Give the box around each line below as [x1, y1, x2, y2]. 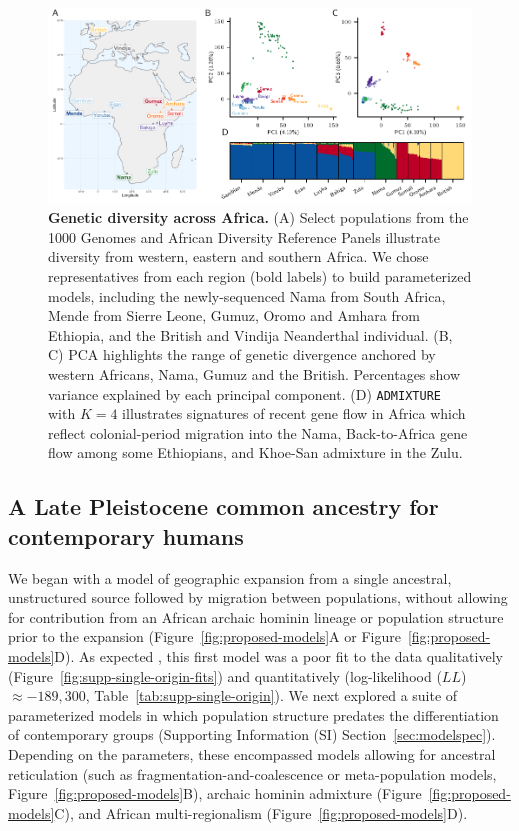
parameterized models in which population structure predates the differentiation [8, 704, 499, 725]
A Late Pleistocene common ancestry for [8, 491, 439, 522]
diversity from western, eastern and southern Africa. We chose [48, 246, 429, 267]
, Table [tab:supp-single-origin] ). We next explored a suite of [85, 685, 458, 706]
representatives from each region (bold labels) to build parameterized [48, 266, 472, 287]
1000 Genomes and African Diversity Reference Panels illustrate [48, 226, 440, 247]
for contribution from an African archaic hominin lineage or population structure [8, 606, 504, 627]
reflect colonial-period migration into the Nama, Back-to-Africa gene [48, 422, 468, 443]
